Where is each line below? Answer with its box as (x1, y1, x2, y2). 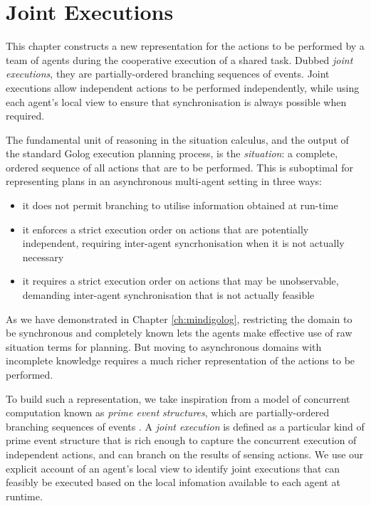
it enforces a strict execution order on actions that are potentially (22, 221, 309, 236)
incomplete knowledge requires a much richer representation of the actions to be (6, 353, 355, 368)
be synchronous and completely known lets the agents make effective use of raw (6, 325, 352, 340)
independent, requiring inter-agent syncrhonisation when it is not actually (22, 236, 345, 251)
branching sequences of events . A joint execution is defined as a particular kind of (6, 418, 365, 433)
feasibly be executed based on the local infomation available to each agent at (6, 475, 340, 490)
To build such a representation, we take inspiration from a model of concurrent (6, 391, 350, 406)
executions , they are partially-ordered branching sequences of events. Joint (6, 66, 330, 81)
